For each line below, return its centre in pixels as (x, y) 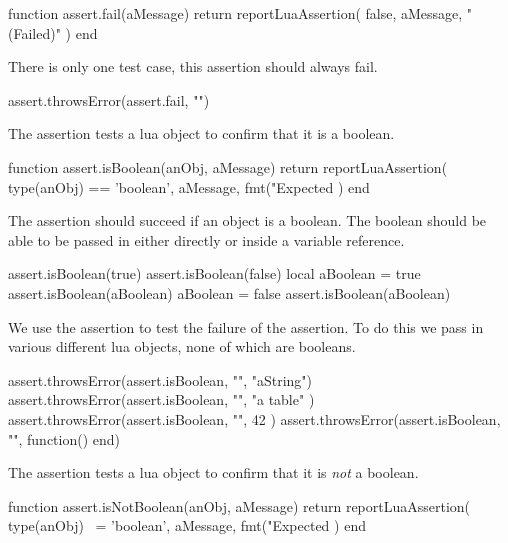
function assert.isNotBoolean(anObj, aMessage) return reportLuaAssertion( (239, 505)
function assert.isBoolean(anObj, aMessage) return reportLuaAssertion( (228, 166)
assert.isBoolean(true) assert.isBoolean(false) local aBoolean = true (214, 273)
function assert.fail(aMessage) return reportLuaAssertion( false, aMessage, (235, 13)
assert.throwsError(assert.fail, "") (109, 99)
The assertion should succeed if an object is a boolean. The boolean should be (247, 220)
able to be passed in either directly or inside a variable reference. (206, 239)
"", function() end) (64, 438)
